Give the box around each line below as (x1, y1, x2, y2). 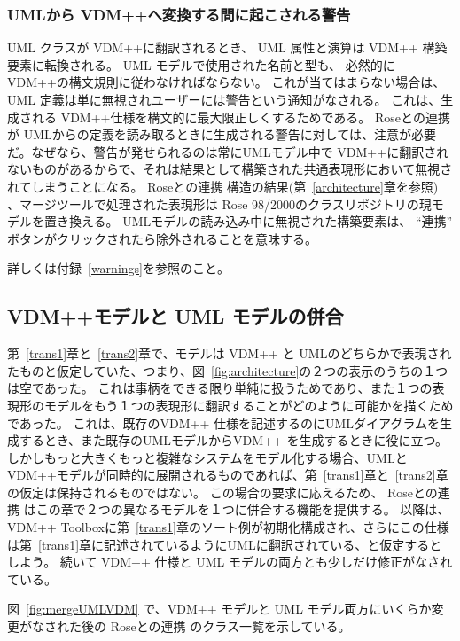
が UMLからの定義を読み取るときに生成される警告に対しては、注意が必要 (7, 125, 437, 144)
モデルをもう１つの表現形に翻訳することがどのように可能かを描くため (43, 395, 454, 414)
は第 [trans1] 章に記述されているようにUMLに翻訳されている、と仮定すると (7, 535, 442, 553)
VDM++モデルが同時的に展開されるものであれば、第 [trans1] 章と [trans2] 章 (7, 465, 448, 484)
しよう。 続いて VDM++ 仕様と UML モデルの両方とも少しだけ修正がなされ (7, 552, 452, 571)
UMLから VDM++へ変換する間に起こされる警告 (7, 3, 351, 25)
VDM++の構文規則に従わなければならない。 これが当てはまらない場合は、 (7, 73, 446, 91)
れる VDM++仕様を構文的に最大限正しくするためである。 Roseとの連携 (31, 107, 450, 126)
